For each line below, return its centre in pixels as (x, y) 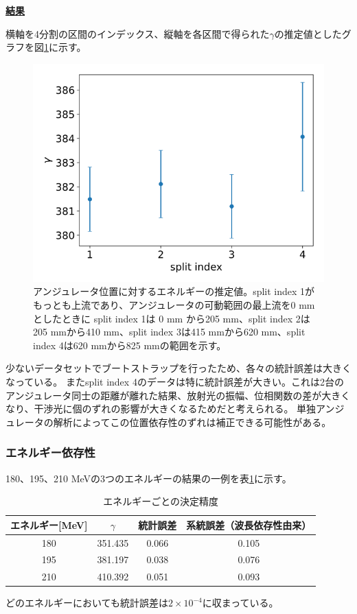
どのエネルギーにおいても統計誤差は (87, 603)
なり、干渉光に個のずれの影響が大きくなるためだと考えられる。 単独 (161, 409)
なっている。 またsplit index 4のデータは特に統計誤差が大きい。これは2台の (175, 381)
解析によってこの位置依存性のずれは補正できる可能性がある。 (192, 422)
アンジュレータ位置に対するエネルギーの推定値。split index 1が (174, 291)
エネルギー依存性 (50, 452)
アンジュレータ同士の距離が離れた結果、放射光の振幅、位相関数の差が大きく (178, 395)
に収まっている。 (240, 603)
